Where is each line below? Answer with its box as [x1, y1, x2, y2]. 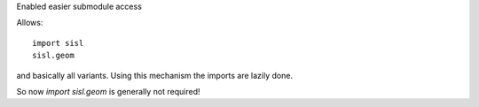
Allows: [16, 18, 43, 28]
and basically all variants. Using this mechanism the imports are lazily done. [16, 70, 293, 80]
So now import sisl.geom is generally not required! [16, 86, 200, 96]
